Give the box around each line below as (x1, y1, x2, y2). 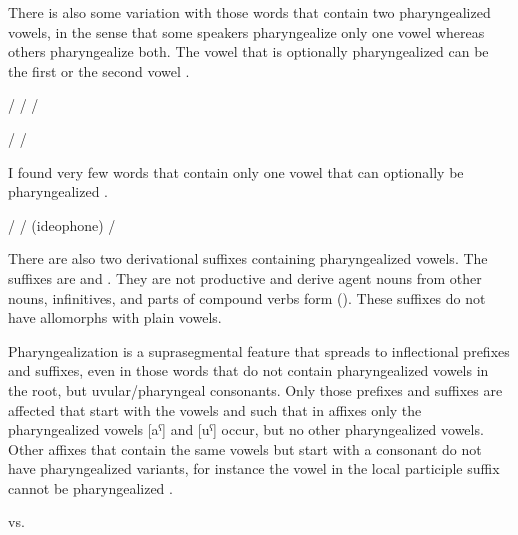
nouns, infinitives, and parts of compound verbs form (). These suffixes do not (8, 287, 486, 308)
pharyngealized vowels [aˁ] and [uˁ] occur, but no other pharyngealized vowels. (8, 419, 484, 440)
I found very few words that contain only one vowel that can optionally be (8, 161, 464, 182)
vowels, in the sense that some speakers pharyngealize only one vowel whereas (8, 21, 485, 42)
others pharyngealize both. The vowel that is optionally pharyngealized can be (8, 41, 489, 62)
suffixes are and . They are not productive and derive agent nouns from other (8, 267, 482, 288)
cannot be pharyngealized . (8, 477, 173, 498)
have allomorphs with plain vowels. (8, 307, 222, 328)
